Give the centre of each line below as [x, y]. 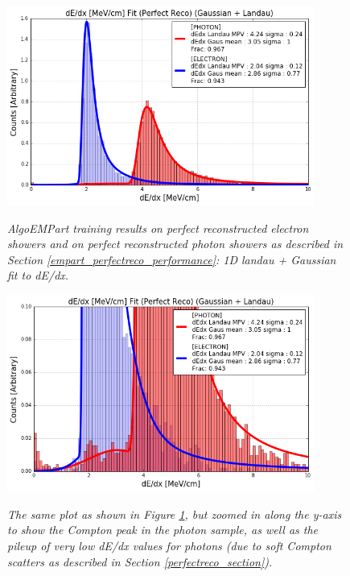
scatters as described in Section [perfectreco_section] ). [140, 561]
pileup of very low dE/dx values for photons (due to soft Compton [169, 545]
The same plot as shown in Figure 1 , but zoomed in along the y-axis [175, 514]
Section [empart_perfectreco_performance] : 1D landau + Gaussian [172, 259]
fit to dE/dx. [38, 275]
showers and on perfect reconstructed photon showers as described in [175, 244]
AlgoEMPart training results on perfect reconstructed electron [158, 228]
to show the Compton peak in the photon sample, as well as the [163, 530]
